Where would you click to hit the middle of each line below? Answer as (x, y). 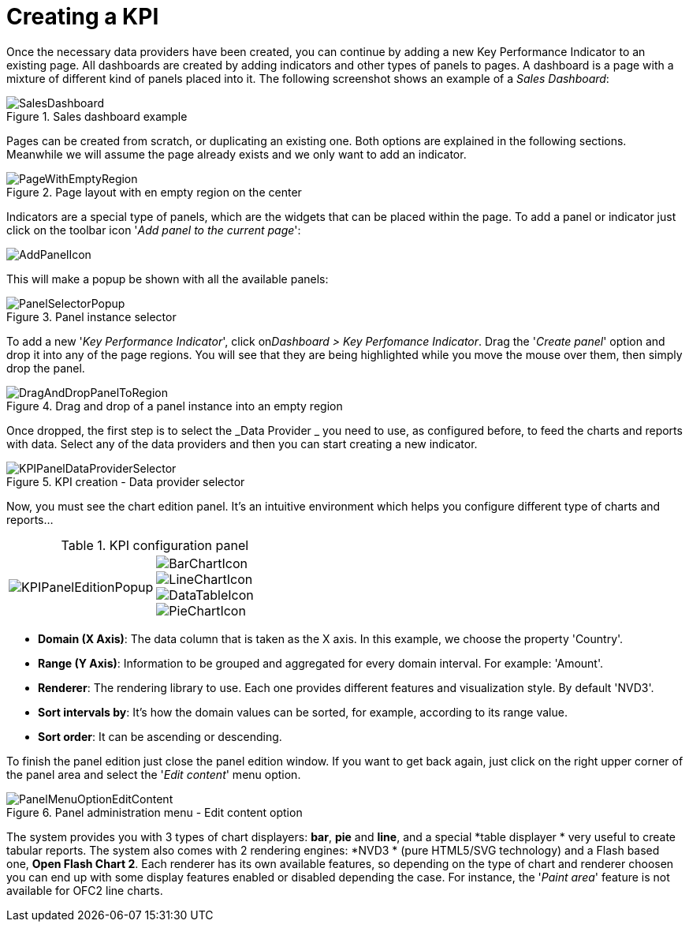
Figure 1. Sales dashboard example (97, 116)
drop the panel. (46, 368)
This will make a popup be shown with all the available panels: (168, 279)
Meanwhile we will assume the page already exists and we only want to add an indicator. (236, 154)
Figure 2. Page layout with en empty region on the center (154, 192)
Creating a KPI (83, 17)
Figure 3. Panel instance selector (91, 316)
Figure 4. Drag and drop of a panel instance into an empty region (175, 406)
